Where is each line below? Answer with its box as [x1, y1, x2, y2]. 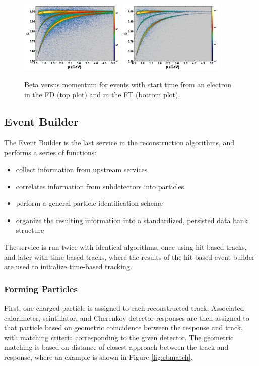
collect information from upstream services [16, 164, 148, 174]
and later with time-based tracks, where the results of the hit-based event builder [4, 251, 255, 262]
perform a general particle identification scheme [16, 198, 163, 208]
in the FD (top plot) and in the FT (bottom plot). [24, 89, 180, 99]
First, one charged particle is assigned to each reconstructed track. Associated [4, 302, 244, 313]
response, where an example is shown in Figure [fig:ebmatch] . [4, 351, 193, 362]
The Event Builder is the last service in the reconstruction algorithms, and [4, 137, 235, 148]
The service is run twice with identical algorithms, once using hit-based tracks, [4, 241, 247, 252]
